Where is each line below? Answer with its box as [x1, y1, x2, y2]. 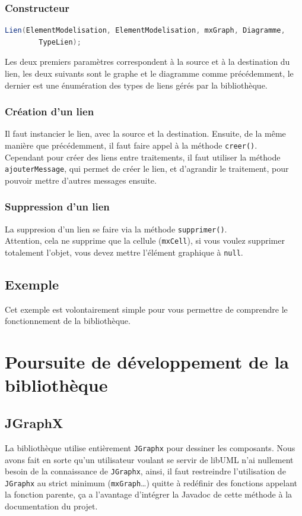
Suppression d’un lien [5, 199, 110, 214]
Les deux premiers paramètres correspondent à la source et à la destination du [5, 55, 290, 68]
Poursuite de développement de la [5, 350, 290, 374]
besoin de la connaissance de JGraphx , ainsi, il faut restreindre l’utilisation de [5, 465, 286, 477]
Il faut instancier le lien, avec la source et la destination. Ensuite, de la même [5, 127, 286, 140]
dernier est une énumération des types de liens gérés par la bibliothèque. [5, 78, 268, 91]
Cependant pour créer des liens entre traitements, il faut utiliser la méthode [5, 150, 281, 163]
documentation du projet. [5, 500, 98, 512]
